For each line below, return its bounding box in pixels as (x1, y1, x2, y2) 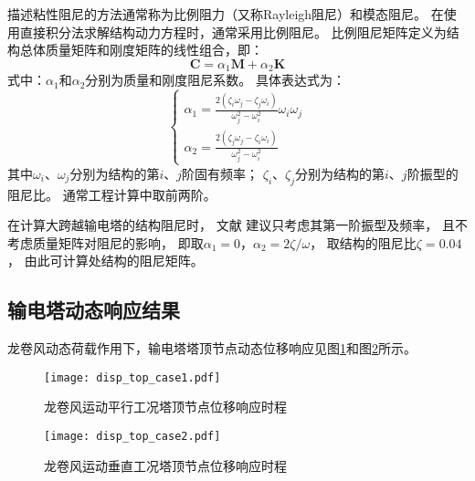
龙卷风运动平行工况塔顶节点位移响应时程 (44, 397, 287, 416)
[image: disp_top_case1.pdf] (44, 371, 221, 384)
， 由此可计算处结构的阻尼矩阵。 (7, 251, 204, 270)
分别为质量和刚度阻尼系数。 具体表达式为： (85, 70, 345, 89)
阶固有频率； (182, 163, 259, 183)
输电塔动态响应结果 (7, 296, 180, 324)
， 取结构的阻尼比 (310, 233, 417, 252)
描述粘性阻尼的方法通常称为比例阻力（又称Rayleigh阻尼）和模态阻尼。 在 (7, 5, 444, 23)
